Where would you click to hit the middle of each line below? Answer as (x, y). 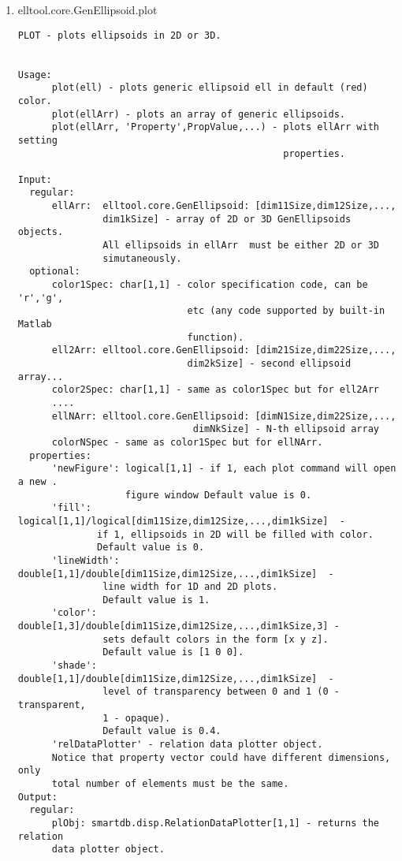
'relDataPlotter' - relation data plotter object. (187, 745)
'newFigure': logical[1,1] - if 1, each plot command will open (224, 469)
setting (37, 140)
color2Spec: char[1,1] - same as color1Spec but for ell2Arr (215, 390)
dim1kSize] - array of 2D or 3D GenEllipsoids (227, 219)
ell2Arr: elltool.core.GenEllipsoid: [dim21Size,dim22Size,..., (224, 350)
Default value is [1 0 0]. (173, 652)
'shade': (74, 666)
